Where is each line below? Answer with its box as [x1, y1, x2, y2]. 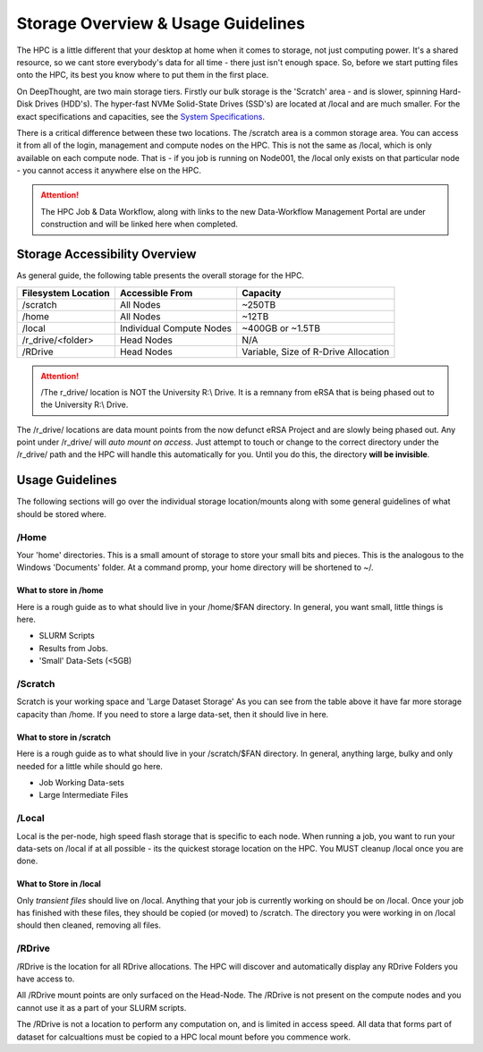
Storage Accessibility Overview [16, 247, 197, 262]
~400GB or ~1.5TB [241, 322, 321, 335]
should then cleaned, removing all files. [16, 920, 161, 930]
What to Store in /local [16, 878, 102, 889]
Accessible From [119, 286, 193, 299]
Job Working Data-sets [38, 776, 125, 787]
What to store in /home [16, 585, 104, 596]
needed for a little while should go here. [16, 760, 163, 771]
